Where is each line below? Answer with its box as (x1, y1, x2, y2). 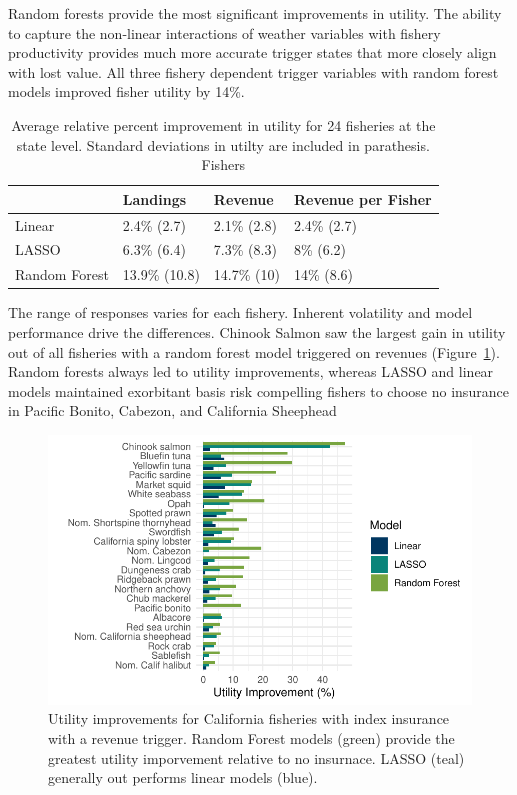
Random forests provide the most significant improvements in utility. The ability (8, 3, 502, 23)
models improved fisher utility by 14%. (8, 81, 245, 102)
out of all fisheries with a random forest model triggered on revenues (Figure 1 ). (8, 341, 500, 362)
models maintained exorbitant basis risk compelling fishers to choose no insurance (8, 380, 509, 401)
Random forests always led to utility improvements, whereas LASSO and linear (8, 361, 494, 382)
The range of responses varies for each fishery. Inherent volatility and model (8, 302, 473, 323)
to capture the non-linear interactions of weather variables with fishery (8, 22, 441, 43)
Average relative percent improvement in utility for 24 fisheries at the (11, 114, 436, 135)
